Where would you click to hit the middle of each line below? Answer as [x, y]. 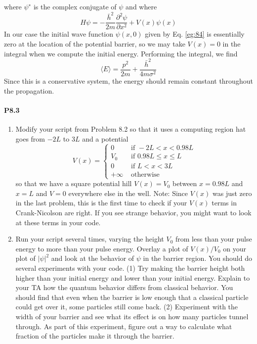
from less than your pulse [214, 239]
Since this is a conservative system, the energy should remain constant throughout [128, 80]
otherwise [145, 174]
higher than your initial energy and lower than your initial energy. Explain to [133, 277]
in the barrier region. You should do [197, 258]
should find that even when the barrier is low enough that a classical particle [132, 297]
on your [235, 248]
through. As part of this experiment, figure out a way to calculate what [124, 326]
